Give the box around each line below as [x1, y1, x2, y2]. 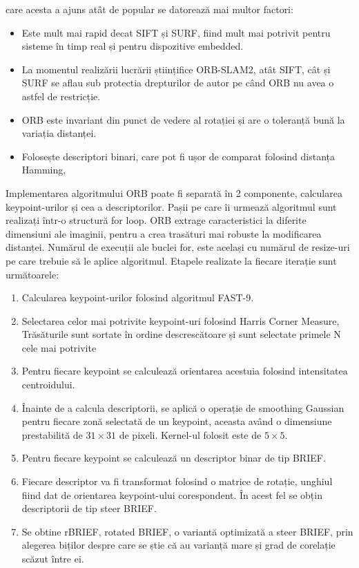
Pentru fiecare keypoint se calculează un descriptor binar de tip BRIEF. [21, 451, 326, 465]
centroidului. [21, 377, 75, 392]
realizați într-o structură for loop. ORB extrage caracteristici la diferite [6, 213, 307, 227]
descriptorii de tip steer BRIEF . [21, 501, 157, 515]
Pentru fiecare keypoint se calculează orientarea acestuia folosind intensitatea [21, 363, 348, 378]
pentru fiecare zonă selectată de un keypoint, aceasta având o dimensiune [21, 414, 332, 428]
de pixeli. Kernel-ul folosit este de [119, 427, 262, 442]
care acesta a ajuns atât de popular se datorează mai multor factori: [6, 2, 293, 16]
